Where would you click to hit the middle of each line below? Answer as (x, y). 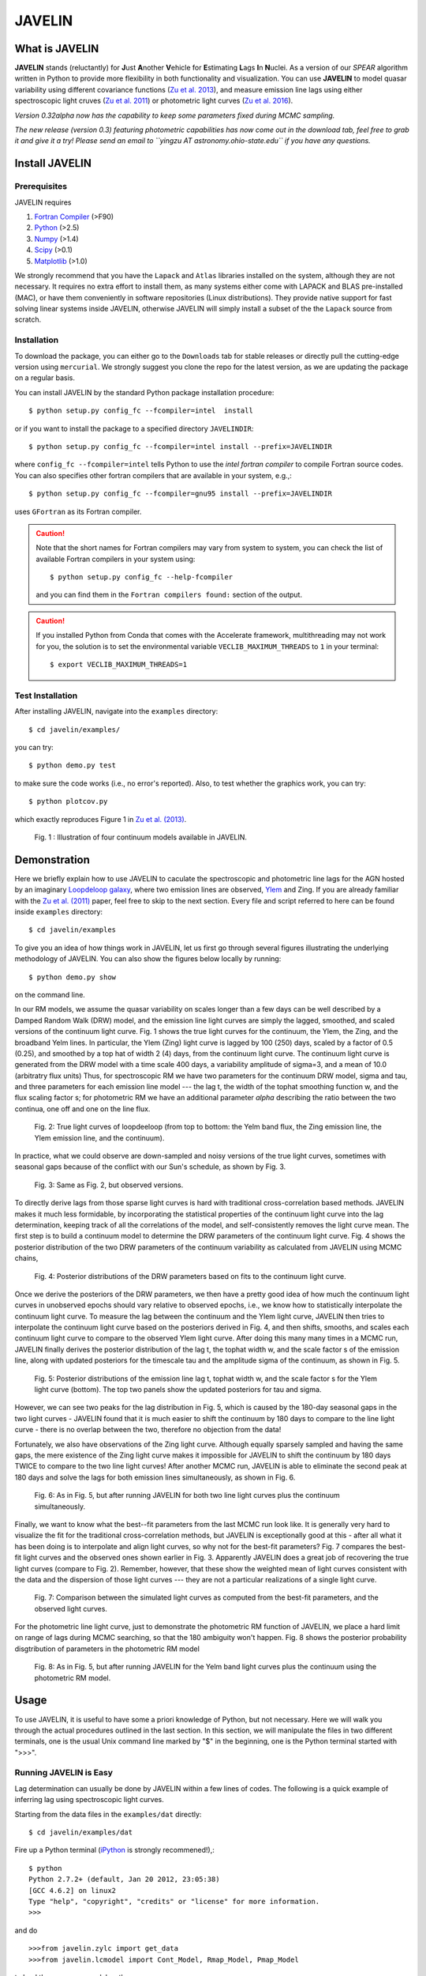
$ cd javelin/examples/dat (81, 1833)
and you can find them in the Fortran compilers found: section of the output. (169, 595)
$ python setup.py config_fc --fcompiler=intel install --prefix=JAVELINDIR (181, 446)
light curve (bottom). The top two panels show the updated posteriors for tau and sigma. (178, 1390)
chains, (26, 1258)
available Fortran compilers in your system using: (116, 559)
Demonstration (52, 860)
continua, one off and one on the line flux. (82, 1109)
